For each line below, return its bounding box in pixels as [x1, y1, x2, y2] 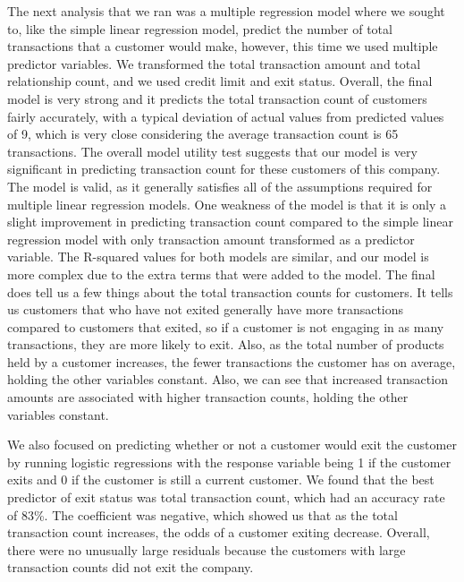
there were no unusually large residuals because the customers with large [7, 540, 406, 559]
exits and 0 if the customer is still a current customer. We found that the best [7, 470, 434, 489]
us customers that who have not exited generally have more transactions [7, 300, 404, 319]
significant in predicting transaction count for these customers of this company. [7, 159, 441, 178]
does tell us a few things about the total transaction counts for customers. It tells [7, 282, 453, 301]
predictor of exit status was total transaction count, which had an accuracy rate [7, 488, 445, 507]
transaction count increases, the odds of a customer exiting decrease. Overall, [7, 523, 430, 542]
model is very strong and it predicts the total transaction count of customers [7, 89, 427, 107]
